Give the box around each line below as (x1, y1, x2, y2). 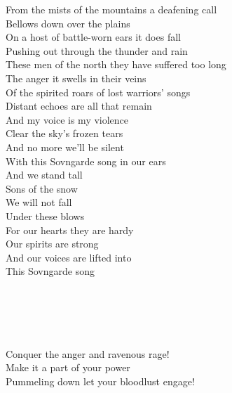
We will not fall (6, 195, 72, 210)
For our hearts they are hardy (6, 222, 134, 237)
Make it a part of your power (6, 360, 130, 375)
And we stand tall (6, 167, 83, 182)
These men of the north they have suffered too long (6, 57, 226, 72)
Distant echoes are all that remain (6, 98, 152, 113)
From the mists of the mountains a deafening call (6, 2, 217, 16)
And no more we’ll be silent (6, 139, 124, 154)
